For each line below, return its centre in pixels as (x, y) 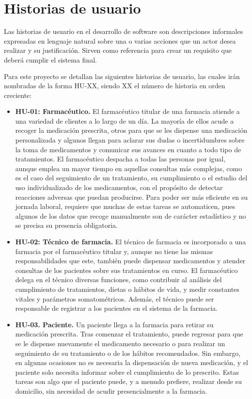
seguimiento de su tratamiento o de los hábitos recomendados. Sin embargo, (128, 353)
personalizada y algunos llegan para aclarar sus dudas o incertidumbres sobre (130, 140)
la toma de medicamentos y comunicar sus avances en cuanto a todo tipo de (128, 149)
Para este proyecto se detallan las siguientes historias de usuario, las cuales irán (122, 76)
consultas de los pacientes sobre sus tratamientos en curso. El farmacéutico (126, 270)
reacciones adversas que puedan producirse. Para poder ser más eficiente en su (132, 197)
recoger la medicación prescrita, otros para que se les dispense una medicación (131, 130)
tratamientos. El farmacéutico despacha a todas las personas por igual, (120, 159)
